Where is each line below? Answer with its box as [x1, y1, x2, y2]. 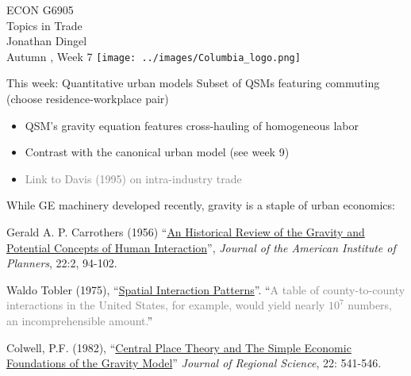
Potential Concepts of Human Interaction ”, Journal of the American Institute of [6, 239, 396, 255]
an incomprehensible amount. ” [6, 312, 153, 328]
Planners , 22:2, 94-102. [6, 255, 117, 271]
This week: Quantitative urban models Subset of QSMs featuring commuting [6, 75, 380, 91]
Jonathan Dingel [6, 33, 87, 49]
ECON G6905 [6, 2, 74, 17]
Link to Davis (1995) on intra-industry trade [25, 170, 242, 186]
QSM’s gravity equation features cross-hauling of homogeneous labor [25, 117, 359, 133]
